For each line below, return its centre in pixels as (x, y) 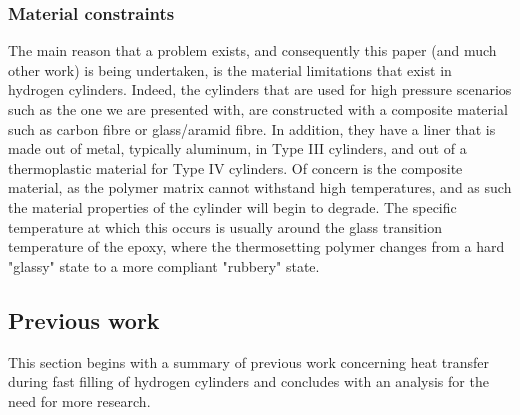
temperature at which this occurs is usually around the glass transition (225, 226)
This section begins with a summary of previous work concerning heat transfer (248, 361)
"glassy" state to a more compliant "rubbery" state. (164, 265)
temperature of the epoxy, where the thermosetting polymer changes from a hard (256, 246)
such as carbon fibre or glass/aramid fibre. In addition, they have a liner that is (252, 128)
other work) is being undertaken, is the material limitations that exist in (230, 69)
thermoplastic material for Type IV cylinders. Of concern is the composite (235, 167)
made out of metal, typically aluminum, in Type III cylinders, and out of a (237, 148)
